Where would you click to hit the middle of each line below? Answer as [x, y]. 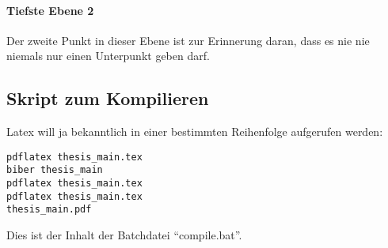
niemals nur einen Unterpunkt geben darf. [108, 56]
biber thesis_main [55, 170]
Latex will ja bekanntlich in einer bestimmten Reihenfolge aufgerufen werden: [195, 132]
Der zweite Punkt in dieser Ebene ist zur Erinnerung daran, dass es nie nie [188, 40]
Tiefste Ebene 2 [50, 10]
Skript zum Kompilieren [108, 98]
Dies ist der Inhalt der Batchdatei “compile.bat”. [124, 235]
